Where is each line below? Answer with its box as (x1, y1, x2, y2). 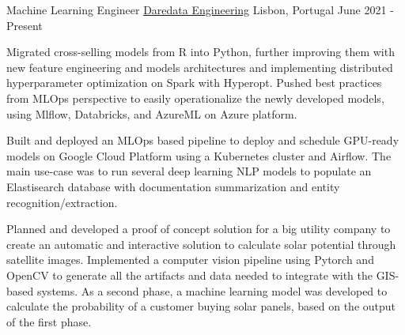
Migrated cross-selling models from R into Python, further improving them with (6, 43, 395, 60)
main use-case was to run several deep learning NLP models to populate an (6, 163, 372, 179)
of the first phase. (6, 313, 92, 329)
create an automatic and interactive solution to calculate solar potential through (6, 235, 396, 252)
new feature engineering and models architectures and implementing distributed (6, 58, 393, 75)
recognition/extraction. (6, 194, 118, 210)
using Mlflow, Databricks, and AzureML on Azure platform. (6, 105, 297, 122)
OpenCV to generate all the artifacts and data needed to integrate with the (6, 266, 373, 283)
